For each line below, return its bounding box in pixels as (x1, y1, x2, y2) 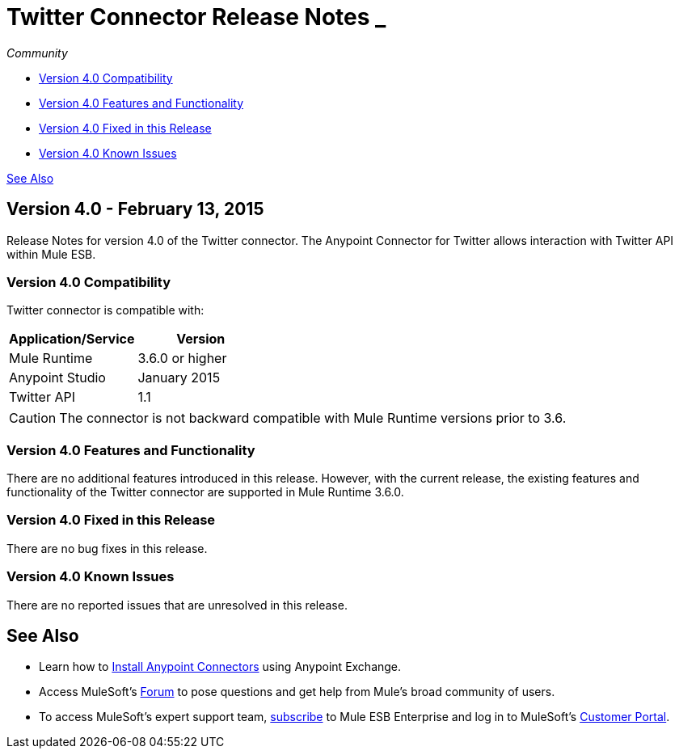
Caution (9, 410, 57, 427)
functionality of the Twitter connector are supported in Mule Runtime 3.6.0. (6, 485, 404, 500)
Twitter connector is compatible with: (6, 303, 205, 318)
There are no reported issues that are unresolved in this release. (6, 597, 348, 612)
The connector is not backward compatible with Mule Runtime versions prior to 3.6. (59, 410, 567, 427)
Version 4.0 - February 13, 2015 (6, 199, 264, 220)
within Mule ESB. (6, 247, 96, 261)
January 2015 (137, 369, 221, 386)
